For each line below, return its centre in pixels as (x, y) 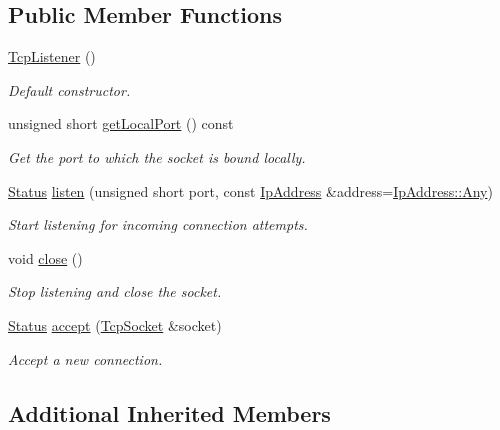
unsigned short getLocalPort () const (121, 123)
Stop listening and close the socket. (115, 291)
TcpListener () (52, 56)
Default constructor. (69, 89)
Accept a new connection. (85, 358)
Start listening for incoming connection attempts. (158, 224)
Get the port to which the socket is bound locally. (157, 156)
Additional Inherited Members (169, 412)
